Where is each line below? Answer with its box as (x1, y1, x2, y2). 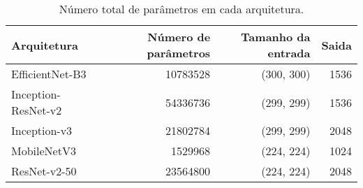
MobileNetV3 (11, 143, 76, 159)
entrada (267, 45, 311, 61)
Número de (147, 29, 211, 45)
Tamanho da (241, 29, 311, 45)
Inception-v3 (11, 122, 73, 138)
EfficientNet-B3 (11, 66, 87, 82)
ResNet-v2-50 (11, 163, 77, 179)
